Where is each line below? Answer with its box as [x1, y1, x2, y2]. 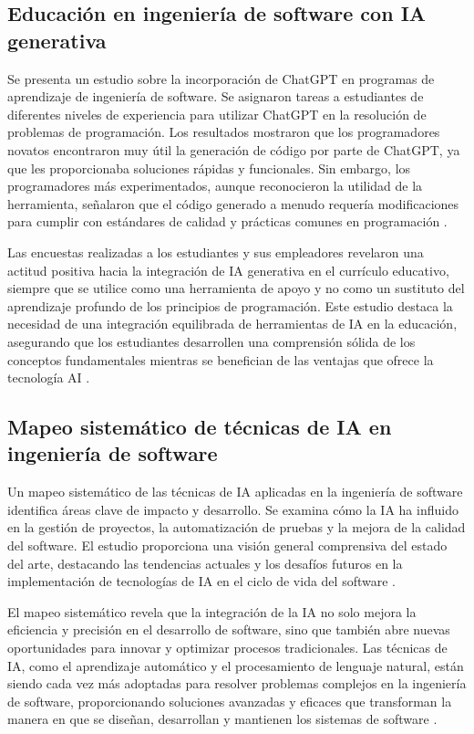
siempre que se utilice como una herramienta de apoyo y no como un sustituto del [7, 278, 465, 298]
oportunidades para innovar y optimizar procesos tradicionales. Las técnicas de [7, 638, 448, 657]
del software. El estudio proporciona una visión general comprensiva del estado [7, 536, 448, 555]
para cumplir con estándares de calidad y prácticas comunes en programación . [7, 212, 448, 231]
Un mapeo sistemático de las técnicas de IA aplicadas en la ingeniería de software [7, 482, 463, 501]
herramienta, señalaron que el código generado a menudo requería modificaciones [7, 194, 459, 213]
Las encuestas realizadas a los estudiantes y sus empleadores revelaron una [7, 242, 424, 261]
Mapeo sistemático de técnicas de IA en [7, 413, 392, 441]
